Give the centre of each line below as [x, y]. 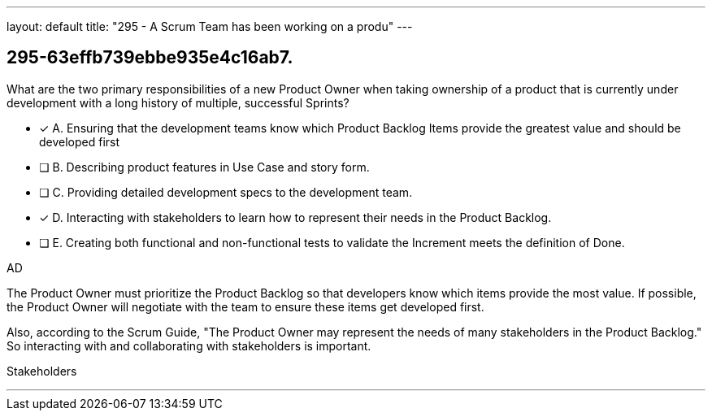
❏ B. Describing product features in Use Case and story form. [204, 167]
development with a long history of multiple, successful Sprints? [178, 102]
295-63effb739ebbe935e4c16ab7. [150, 58]
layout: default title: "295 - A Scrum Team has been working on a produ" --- [210, 26]
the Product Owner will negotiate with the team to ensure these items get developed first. [245, 306]
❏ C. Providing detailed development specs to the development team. [226, 192]
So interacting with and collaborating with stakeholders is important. [189, 345]
